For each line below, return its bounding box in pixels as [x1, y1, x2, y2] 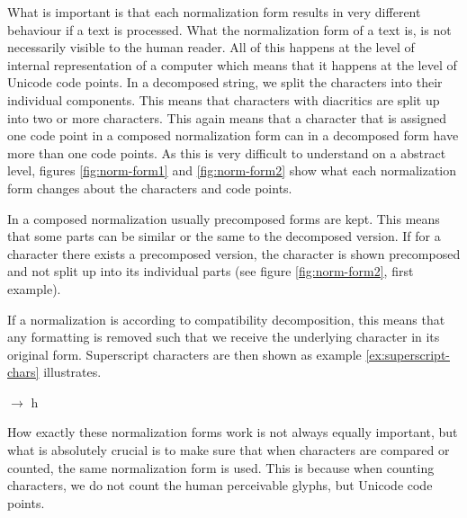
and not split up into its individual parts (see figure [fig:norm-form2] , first [7, 262, 414, 281]
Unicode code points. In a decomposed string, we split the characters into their [7, 73, 443, 92]
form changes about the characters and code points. [7, 178, 292, 197]
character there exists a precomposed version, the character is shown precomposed [7, 244, 461, 263]
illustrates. [43, 362, 102, 381]
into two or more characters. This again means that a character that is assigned [7, 108, 446, 127]
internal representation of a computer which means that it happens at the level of [7, 55, 457, 74]
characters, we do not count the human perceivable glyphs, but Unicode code [7, 476, 433, 495]
